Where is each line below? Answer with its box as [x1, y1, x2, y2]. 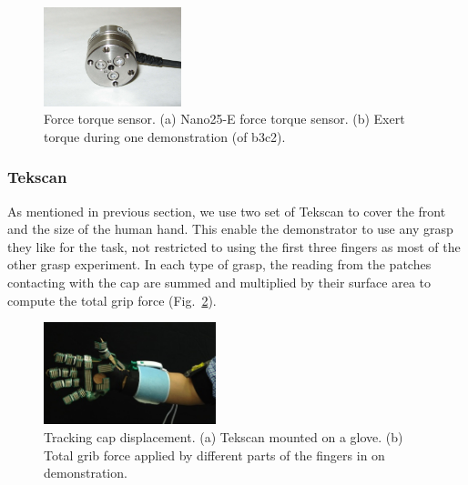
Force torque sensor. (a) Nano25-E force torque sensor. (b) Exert [44, 109, 405, 128]
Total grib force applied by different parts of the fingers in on [44, 445, 385, 464]
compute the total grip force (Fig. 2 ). [7, 290, 217, 309]
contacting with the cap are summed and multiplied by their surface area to [7, 273, 432, 292]
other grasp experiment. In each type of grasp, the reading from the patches [7, 255, 432, 274]
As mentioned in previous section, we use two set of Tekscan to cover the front [7, 201, 446, 220]
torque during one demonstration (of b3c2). [44, 126, 286, 146]
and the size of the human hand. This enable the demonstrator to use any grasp [7, 219, 453, 238]
